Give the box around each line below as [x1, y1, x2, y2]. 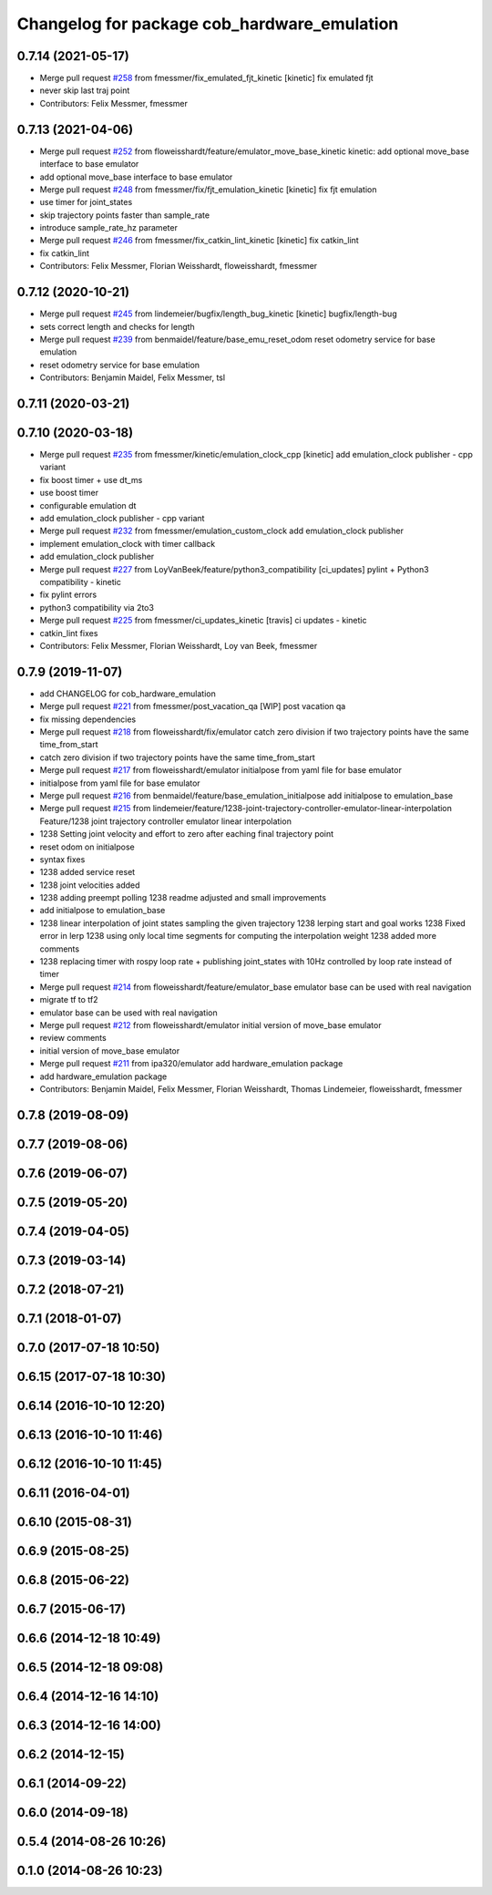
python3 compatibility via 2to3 [39, 602, 155, 613]
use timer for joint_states [39, 197, 133, 208]
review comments [39, 1033, 107, 1044]
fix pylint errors [39, 589, 97, 601]
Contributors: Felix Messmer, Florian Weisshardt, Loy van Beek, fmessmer [39, 640, 318, 651]
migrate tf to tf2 [39, 994, 99, 1005]
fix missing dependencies [39, 714, 137, 725]
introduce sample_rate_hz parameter [39, 222, 178, 233]
